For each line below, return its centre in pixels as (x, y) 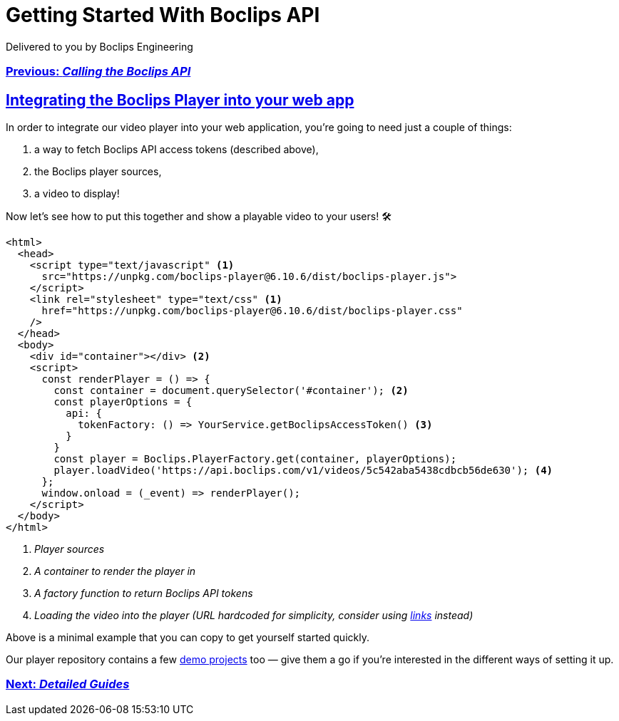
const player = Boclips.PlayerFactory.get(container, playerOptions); (255, 458)
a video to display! (77, 193)
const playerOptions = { (123, 401)
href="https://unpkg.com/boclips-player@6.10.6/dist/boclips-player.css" (252, 310)
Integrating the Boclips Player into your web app (180, 100)
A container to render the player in (115, 571)
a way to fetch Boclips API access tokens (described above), (177, 149)
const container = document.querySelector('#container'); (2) (231, 390)
